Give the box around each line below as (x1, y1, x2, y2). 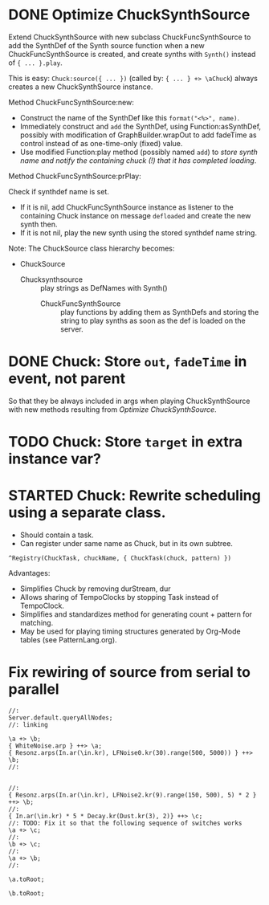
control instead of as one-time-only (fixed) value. (19, 138, 183, 148)
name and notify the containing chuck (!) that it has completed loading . (19, 155, 257, 165)
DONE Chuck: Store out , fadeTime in (8, 353, 247, 371)
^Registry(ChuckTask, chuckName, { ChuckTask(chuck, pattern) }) (8, 554, 231, 562)
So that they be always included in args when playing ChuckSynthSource (8, 396, 251, 406)
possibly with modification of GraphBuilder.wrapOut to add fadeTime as (19, 130, 257, 140)
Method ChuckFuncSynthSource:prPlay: (8, 171, 142, 181)
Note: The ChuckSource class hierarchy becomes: (8, 243, 175, 253)
